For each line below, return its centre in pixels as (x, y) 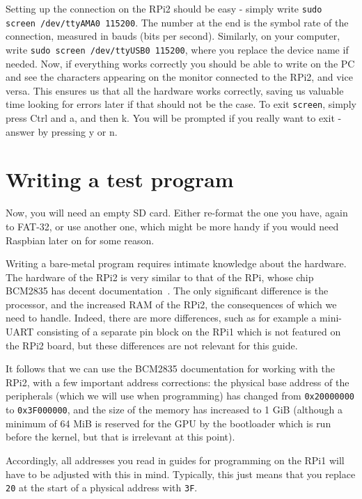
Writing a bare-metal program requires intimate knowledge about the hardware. (176, 263)
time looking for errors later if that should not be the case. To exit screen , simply (181, 104)
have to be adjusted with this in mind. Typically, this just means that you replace (181, 474)
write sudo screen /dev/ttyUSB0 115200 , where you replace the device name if (177, 49)
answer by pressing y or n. (62, 131)
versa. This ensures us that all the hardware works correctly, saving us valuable (175, 90)
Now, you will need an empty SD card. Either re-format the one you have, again (177, 213)
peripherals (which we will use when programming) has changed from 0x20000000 (180, 396)
